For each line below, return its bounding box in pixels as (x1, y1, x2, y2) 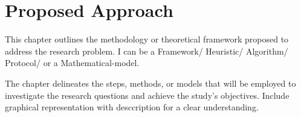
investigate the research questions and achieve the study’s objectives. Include (5, 89, 290, 101)
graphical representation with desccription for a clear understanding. (5, 101, 259, 113)
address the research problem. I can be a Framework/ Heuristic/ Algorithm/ (5, 44, 288, 57)
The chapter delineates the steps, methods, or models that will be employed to (5, 76, 296, 89)
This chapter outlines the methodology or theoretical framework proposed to (5, 33, 289, 45)
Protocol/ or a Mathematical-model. (5, 56, 140, 69)
